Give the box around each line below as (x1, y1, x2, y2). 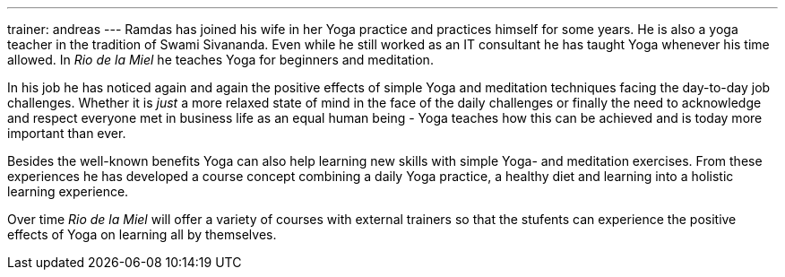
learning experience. (7, 184, 129, 199)
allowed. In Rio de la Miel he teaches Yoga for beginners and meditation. (7, 52, 434, 67)
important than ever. (7, 126, 126, 141)
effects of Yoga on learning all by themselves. (7, 227, 277, 242)
